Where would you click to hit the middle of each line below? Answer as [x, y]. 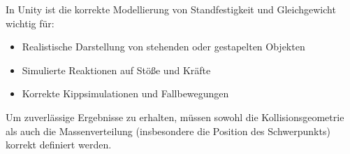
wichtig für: [30, 23]
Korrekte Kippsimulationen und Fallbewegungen [125, 93]
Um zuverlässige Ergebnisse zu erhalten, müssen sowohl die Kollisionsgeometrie [175, 117]
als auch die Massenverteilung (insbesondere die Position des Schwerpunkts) [168, 131]
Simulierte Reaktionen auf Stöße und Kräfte [116, 70]
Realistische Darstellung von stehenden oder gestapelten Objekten [163, 47]
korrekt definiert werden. [59, 145]
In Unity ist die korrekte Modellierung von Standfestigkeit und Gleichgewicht [171, 9]
